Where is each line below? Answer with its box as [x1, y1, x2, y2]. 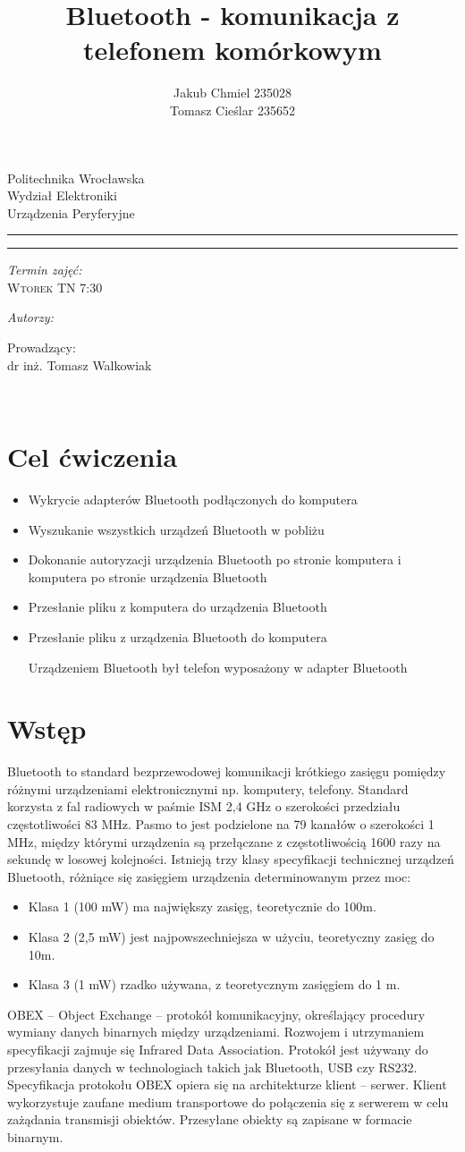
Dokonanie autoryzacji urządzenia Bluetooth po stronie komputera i [28, 550, 402, 569]
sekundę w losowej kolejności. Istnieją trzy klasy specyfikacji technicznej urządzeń [7, 850, 454, 868]
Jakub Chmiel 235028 [173, 83, 292, 102]
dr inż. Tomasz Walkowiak [7, 355, 152, 374]
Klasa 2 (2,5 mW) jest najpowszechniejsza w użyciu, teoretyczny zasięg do [28, 928, 435, 945]
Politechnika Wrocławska [7, 168, 145, 187]
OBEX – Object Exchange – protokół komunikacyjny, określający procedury [7, 1004, 426, 1023]
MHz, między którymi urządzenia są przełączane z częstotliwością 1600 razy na [7, 832, 441, 851]
